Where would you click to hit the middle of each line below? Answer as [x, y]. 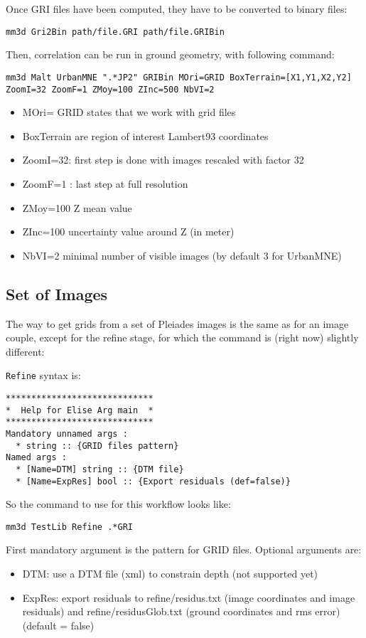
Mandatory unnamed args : [67, 434]
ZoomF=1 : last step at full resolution [105, 183]
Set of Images [57, 293]
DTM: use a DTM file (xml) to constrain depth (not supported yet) [170, 574]
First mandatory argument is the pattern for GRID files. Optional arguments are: [184, 549]
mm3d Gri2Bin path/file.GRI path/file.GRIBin [115, 32]
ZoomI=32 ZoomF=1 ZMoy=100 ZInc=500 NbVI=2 [110, 89]
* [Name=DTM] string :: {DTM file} [100, 469]
